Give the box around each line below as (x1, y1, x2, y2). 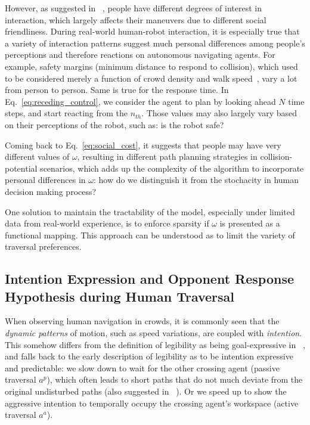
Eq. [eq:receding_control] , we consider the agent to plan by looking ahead (5, 95, 276, 107)
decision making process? (5, 185, 97, 197)
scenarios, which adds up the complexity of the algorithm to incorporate (40, 162, 304, 174)
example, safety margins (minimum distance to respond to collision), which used (5, 60, 298, 72)
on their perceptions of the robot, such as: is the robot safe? (5, 118, 224, 131)
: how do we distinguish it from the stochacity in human (93, 173, 299, 186)
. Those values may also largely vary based (141, 107, 297, 119)
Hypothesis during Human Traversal (5, 287, 235, 305)
